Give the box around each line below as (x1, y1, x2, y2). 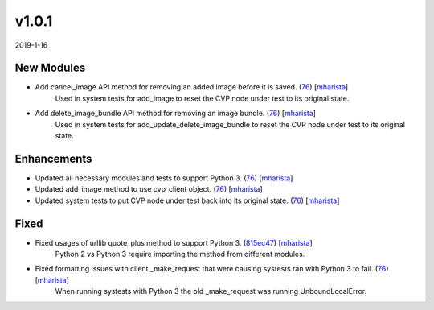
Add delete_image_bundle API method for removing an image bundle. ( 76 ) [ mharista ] (35, 109, 317, 118)
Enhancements (14, 151, 92, 165)
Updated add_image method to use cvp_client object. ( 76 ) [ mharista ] (35, 184, 263, 194)
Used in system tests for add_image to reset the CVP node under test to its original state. (55, 93, 350, 103)
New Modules (14, 61, 86, 75)
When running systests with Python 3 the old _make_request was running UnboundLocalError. (55, 287, 367, 296)
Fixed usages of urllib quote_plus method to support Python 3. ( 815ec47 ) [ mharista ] (35, 238, 313, 247)
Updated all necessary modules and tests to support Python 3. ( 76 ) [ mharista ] (35, 173, 293, 183)
